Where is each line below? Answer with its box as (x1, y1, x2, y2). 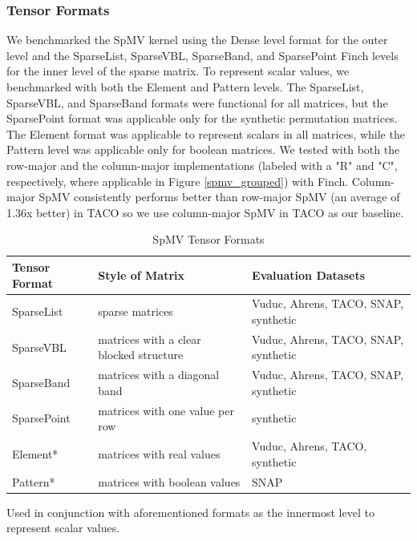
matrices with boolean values (98, 473, 241, 490)
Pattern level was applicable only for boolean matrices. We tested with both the (6, 141, 400, 158)
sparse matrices (98, 303, 173, 320)
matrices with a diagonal (98, 366, 220, 383)
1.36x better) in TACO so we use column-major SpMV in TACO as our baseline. (6, 204, 404, 220)
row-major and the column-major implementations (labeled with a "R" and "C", (6, 156, 398, 173)
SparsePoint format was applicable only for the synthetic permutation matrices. (6, 110, 398, 127)
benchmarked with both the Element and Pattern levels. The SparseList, (6, 79, 364, 95)
